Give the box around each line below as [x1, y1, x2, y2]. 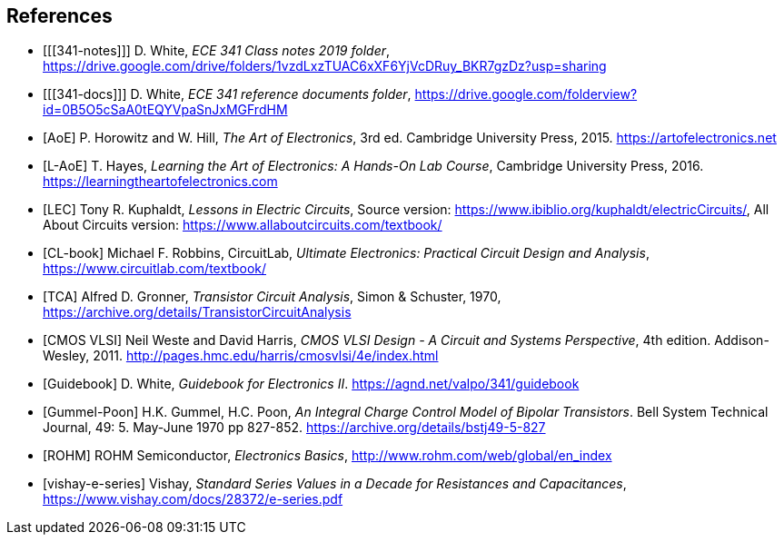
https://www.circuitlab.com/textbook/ [43, 261, 267, 277]
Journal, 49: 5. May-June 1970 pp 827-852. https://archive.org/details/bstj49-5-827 [43, 419, 546, 436]
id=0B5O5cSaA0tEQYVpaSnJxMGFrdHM [43, 102, 288, 118]
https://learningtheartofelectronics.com [43, 173, 278, 190]
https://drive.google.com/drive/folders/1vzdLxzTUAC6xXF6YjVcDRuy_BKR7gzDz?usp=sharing [43, 58, 607, 74]
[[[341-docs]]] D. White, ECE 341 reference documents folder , [43, 86, 412, 103]
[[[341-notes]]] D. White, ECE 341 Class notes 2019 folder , [43, 43, 391, 59]
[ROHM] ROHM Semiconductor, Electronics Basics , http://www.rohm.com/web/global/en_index [43, 448, 612, 464]
